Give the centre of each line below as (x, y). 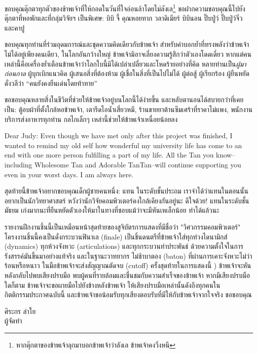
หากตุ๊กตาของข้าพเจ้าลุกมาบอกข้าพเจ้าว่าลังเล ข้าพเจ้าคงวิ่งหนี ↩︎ (96, 344)
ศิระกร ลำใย (20, 311)
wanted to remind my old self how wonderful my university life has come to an (123, 145)
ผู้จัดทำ (13, 321)
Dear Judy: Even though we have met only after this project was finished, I (119, 136)
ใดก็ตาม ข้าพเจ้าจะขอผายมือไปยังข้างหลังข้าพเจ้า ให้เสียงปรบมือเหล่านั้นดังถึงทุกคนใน (112, 285)
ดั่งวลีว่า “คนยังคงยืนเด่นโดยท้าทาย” (51, 83)
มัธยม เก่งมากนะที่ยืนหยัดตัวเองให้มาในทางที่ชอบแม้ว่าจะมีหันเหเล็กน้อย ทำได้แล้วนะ (112, 210)
